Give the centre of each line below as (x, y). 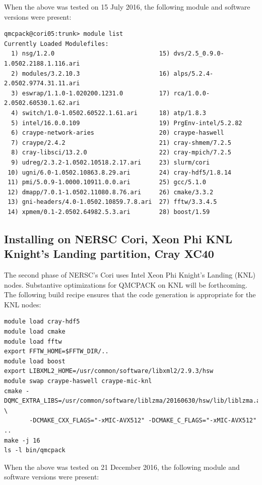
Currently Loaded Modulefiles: (56, 44)
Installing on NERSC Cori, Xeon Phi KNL (118, 238)
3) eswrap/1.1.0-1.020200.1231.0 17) (91, 93)
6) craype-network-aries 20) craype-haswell (118, 133)
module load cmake (35, 332)
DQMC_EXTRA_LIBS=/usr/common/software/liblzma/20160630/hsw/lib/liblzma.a (132, 401)
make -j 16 (22, 440)
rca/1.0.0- (192, 93)
